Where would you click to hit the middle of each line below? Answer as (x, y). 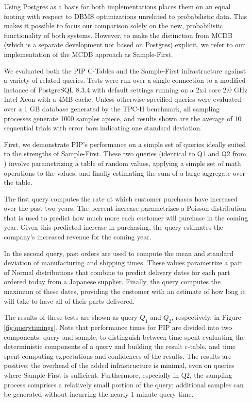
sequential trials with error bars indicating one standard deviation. (103, 128)
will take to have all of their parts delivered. (69, 301)
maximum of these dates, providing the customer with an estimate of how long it (125, 291)
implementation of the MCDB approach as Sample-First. (89, 54)
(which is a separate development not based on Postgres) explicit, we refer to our (125, 45)
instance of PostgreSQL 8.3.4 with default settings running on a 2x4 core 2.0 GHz (126, 89)
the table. (18, 182)
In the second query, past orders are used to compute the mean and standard (119, 253)
